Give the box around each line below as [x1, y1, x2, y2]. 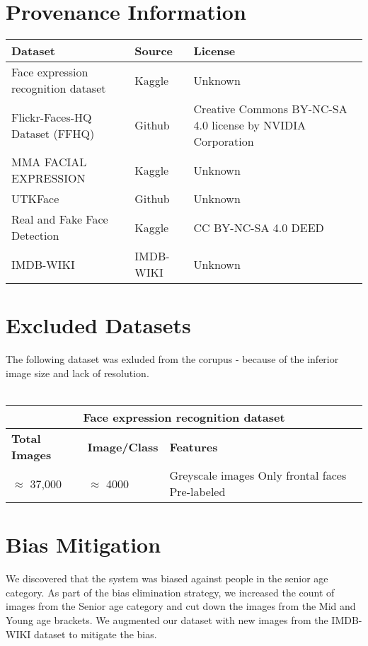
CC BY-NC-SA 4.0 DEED [193, 219, 324, 236]
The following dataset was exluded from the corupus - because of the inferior [6, 352, 339, 367]
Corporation [193, 133, 254, 150]
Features [169, 438, 218, 455]
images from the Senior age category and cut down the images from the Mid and [6, 599, 356, 613]
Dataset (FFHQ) [11, 125, 95, 142]
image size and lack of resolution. [6, 365, 149, 380]
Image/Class [87, 438, 159, 455]
